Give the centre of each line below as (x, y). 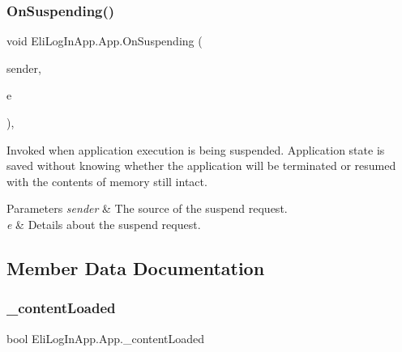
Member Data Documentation (136, 267)
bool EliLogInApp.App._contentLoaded (106, 338)
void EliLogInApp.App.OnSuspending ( (105, 41)
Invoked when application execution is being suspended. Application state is (196, 149)
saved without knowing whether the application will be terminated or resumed (201, 165)
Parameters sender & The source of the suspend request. (147, 208)
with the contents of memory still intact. (107, 181)
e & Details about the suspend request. (104, 224)
